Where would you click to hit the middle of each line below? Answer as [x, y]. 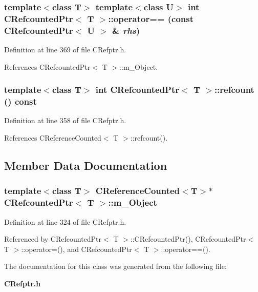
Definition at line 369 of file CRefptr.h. [65, 50]
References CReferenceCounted [53, 137]
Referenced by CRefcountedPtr [53, 239]
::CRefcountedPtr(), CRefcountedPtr [188, 239]
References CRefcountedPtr [47, 66]
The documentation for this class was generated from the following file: [115, 266]
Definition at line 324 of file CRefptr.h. [65, 221]
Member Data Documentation [86, 165]
